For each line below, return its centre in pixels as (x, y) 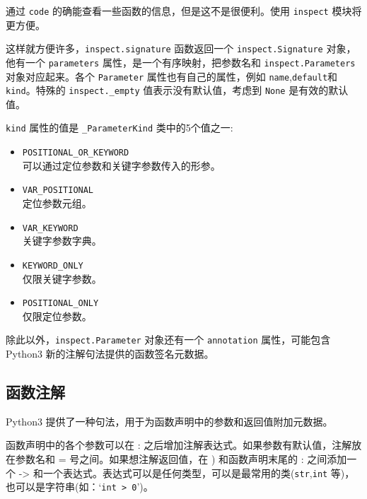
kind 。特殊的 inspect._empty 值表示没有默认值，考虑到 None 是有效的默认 (177, 90)
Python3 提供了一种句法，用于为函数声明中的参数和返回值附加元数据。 (169, 421)
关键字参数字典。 (62, 241)
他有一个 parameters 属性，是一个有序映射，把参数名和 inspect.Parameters (181, 62)
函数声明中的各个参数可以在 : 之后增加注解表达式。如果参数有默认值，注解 (179, 445)
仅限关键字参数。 (62, 278)
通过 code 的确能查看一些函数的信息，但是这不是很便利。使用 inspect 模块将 (184, 11)
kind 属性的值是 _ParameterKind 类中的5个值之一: (120, 128)
